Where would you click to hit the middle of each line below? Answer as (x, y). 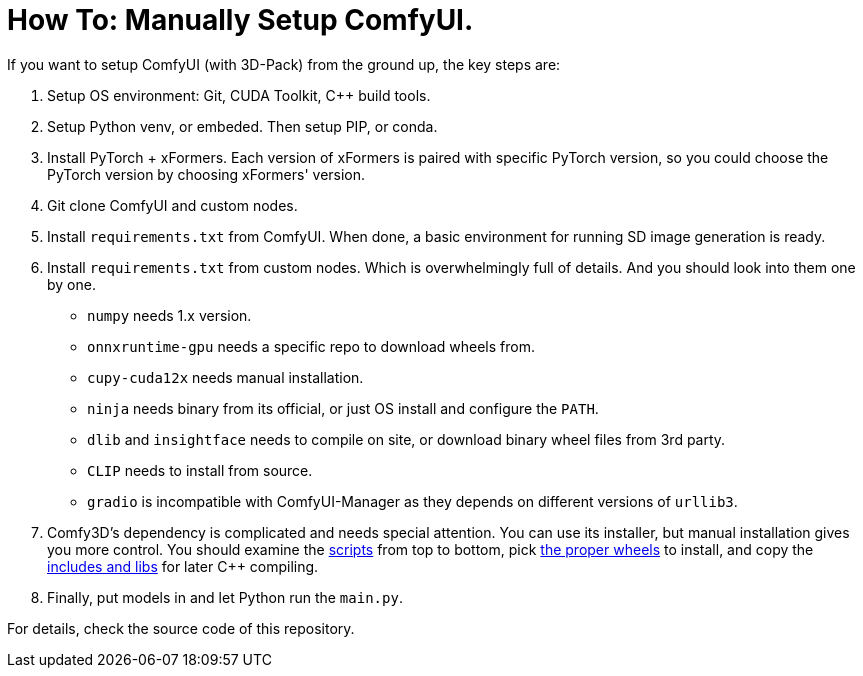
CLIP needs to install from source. (200, 470)
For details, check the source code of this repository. (181, 628)
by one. (71, 284)
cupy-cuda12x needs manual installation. (225, 377)
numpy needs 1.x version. (169, 315)
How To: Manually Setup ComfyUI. (240, 20)
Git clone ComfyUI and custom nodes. (172, 205)
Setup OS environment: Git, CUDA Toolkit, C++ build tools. (239, 95)
